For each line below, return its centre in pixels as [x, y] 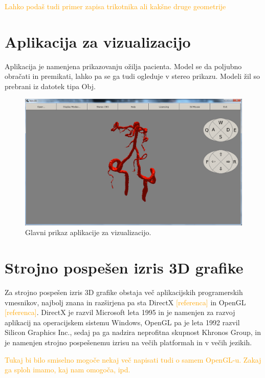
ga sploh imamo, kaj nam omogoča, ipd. [68, 370]
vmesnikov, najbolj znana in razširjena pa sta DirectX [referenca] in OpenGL [125, 302]
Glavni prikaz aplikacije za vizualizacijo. [88, 232]
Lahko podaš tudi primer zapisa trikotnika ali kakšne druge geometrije [115, 6]
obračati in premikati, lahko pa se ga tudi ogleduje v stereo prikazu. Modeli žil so [132, 76]
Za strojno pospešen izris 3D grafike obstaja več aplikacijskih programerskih [124, 292]
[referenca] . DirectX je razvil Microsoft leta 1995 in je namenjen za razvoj [120, 312]
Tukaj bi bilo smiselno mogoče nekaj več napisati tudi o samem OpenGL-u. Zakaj [133, 359]
